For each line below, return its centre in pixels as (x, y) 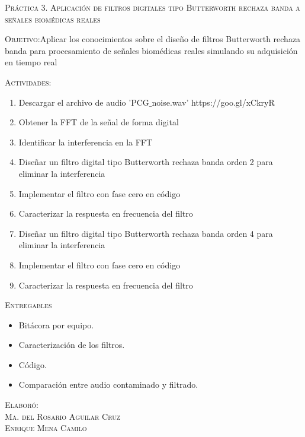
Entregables (28, 305)
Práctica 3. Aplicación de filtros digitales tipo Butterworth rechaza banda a (152, 7)
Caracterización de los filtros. (72, 345)
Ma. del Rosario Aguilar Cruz (62, 416)
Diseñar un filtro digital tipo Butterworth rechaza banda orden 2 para (146, 162)
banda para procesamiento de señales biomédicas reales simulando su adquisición (151, 50)
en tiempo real (31, 62)
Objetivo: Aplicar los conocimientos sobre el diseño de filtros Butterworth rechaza (153, 39)
